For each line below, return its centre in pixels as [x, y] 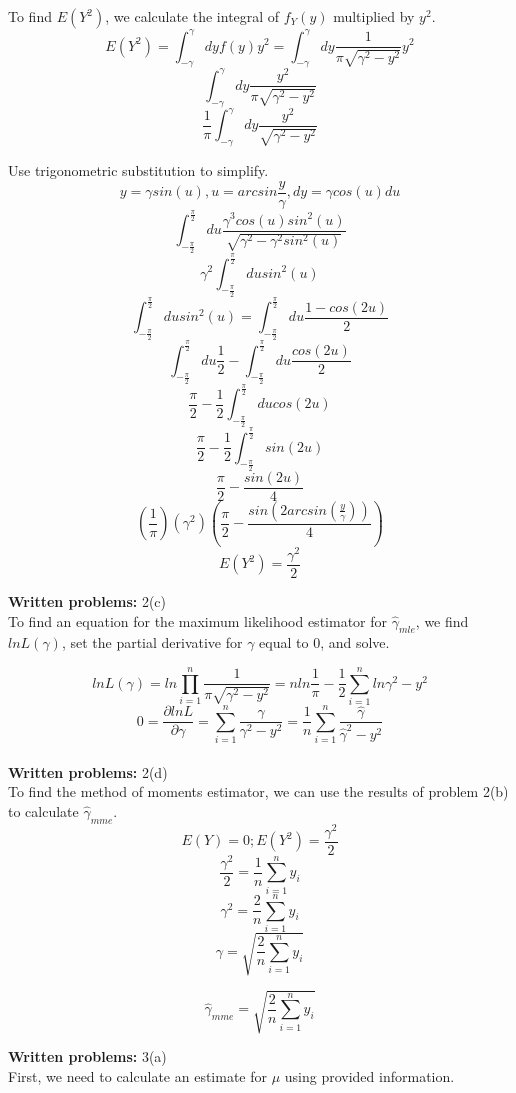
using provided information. [369, 1075]
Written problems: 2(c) [87, 600]
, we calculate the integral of [192, 16]
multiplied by [374, 16]
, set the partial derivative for [152, 642]
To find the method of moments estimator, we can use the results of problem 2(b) [258, 791]
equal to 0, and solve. [324, 642]
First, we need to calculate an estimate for [137, 1075]
